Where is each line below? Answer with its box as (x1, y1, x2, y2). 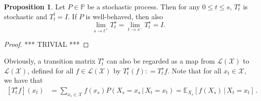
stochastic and (4, 11, 47, 21)
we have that (4, 75, 43, 85)
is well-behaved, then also (86, 11, 163, 21)
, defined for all (27, 65, 74, 75)
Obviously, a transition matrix (4, 56, 95, 66)
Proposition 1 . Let (4, 1, 66, 11)
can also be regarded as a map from (106, 56, 215, 66)
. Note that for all (167, 65, 221, 75)
